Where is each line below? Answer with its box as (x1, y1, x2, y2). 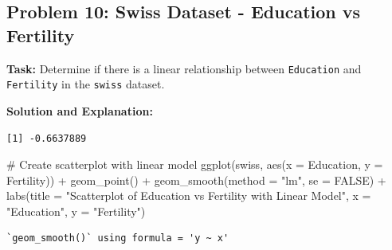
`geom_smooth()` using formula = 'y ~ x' (6, 232, 229, 244)
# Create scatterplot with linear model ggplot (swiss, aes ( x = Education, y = (6, 156, 383, 173)
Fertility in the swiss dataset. (6, 76, 165, 92)
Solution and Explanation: (6, 102, 153, 119)
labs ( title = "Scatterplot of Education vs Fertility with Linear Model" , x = (6, 187, 371, 204)
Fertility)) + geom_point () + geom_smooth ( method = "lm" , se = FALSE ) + (6, 171, 386, 188)
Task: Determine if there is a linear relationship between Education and (6, 60, 362, 76)
